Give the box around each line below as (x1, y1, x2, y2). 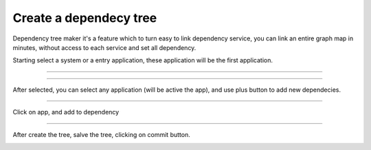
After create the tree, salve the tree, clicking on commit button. (12, 130, 190, 138)
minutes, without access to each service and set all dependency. (12, 43, 196, 51)
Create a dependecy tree (12, 10, 157, 25)
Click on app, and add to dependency (12, 108, 120, 116)
